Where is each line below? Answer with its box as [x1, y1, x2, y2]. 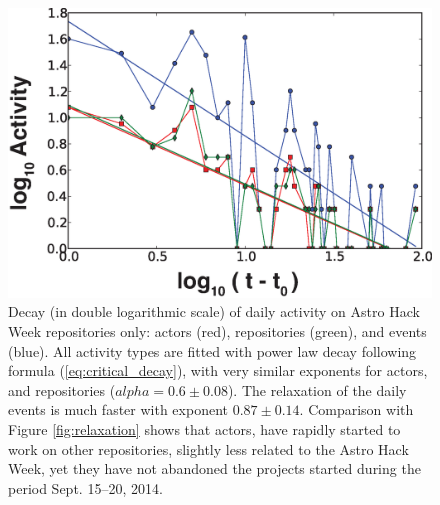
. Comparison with [299, 399, 414, 420]
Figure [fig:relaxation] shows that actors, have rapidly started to [8, 419, 401, 439]
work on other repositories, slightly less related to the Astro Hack [8, 438, 409, 459]
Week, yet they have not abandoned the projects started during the [8, 458, 421, 479]
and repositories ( [8, 379, 116, 400]
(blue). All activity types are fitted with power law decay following [8, 340, 417, 361]
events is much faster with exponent [8, 399, 228, 420]
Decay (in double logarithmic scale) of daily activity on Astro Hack [8, 301, 420, 322]
